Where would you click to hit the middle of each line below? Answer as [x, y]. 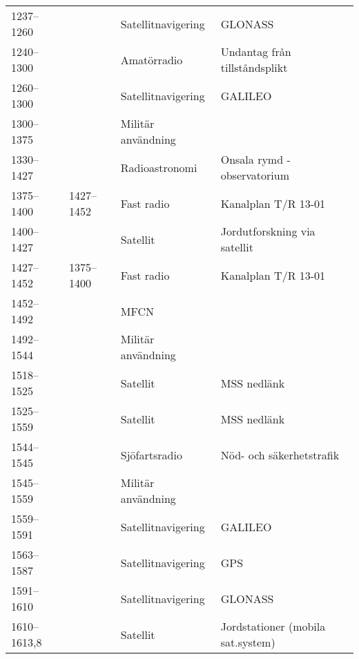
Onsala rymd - [255, 159]
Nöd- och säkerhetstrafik [280, 455]
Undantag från [256, 51]
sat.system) [248, 642]
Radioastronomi [159, 167]
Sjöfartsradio [151, 455]
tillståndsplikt [254, 67]
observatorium [255, 175]
